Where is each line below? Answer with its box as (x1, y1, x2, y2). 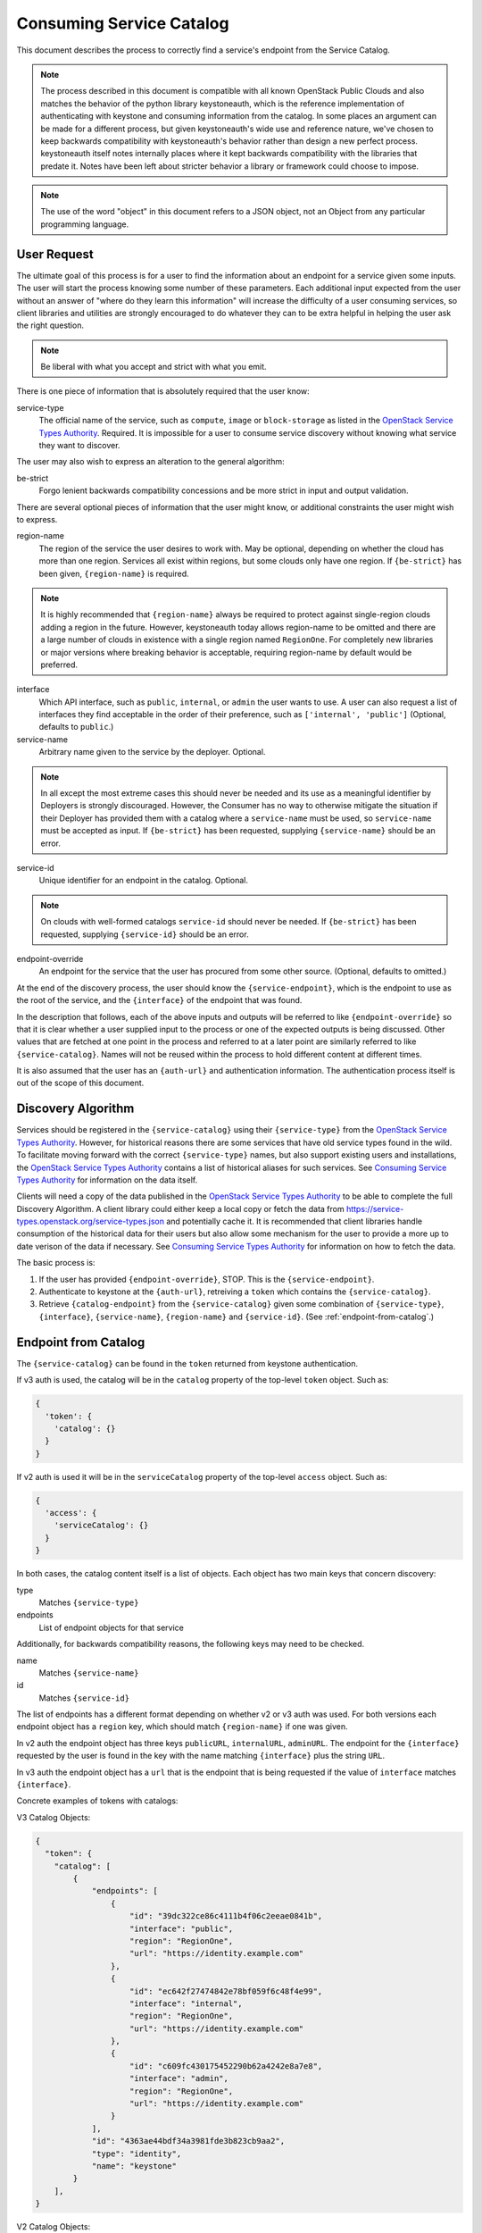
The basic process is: (16, 1258, 96, 1268)
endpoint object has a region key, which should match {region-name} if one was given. (16, 1721, 348, 1732)
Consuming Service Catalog (16, 13, 229, 33)
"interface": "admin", (129, 2073, 229, 2084)
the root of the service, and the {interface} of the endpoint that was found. (16, 995, 303, 1006)
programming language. (40, 219, 129, 230)
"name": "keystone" (91, 2161, 178, 2170)
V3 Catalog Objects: (16, 1811, 91, 1822)
